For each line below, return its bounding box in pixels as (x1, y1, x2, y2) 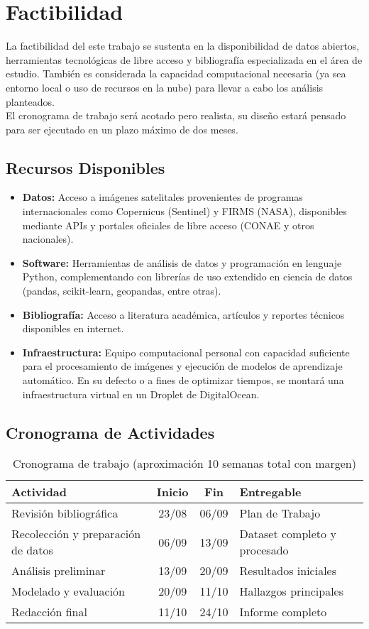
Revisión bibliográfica (11, 505, 119, 522)
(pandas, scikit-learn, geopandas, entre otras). (22, 283, 221, 298)
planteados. (6, 94, 55, 109)
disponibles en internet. (22, 321, 124, 336)
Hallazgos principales (239, 583, 343, 600)
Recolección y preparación (11, 525, 141, 542)
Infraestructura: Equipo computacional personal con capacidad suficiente (22, 344, 350, 359)
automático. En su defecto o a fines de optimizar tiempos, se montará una (22, 373, 344, 388)
